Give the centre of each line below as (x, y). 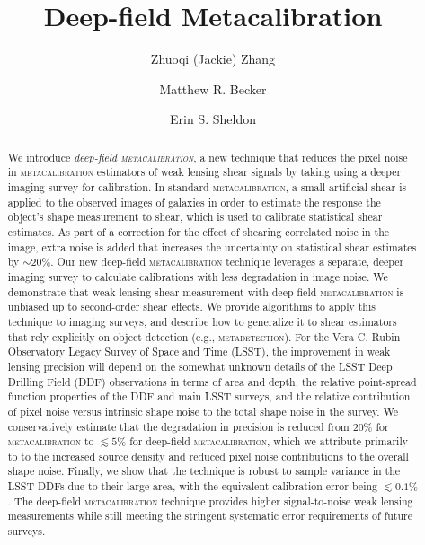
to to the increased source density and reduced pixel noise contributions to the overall (208, 456)
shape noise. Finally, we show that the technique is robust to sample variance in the (204, 471)
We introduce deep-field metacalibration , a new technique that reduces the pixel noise (208, 157)
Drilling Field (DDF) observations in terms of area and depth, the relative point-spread (212, 381)
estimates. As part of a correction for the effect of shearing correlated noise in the (199, 231)
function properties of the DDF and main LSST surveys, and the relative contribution (209, 396)
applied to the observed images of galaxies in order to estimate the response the (194, 202)
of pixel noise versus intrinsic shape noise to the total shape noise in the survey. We (203, 411)
